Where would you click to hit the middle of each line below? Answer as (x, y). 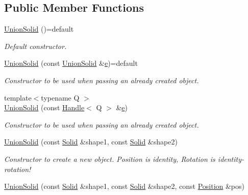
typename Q (60, 97)
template (18, 97)
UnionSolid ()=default (39, 29)
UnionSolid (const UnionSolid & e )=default (71, 63)
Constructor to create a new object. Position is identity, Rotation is (110, 159)
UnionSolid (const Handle (44, 107)
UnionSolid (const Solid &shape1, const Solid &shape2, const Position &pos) (125, 186)
